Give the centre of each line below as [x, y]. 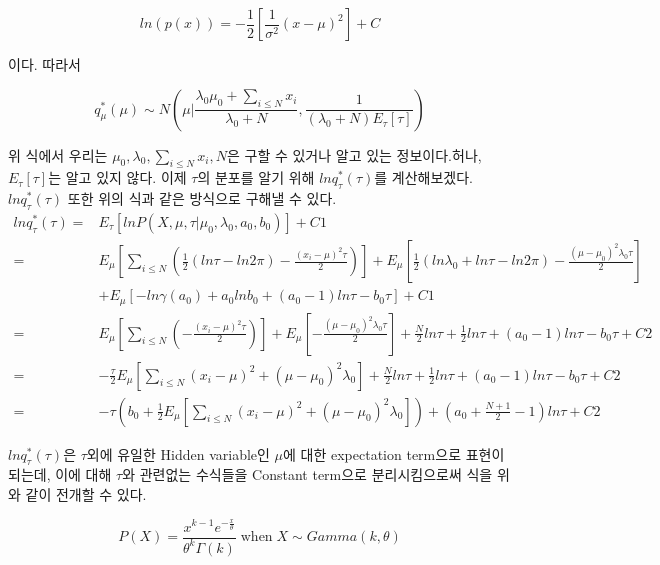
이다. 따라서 [44, 64]
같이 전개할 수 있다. [86, 494]
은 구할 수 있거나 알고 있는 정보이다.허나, [354, 154]
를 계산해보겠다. [423, 177]
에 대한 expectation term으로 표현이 [394, 453]
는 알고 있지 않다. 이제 [117, 177]
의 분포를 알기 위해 [256, 177]
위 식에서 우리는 [58, 154]
